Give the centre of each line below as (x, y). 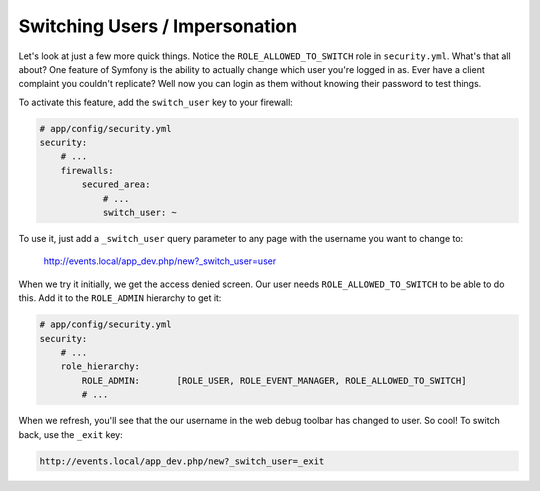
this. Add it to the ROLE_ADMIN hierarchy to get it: (120, 298)
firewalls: (87, 170)
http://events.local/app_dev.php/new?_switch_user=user (160, 261)
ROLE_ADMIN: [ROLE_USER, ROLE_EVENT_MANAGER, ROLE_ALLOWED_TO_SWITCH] (274, 380)
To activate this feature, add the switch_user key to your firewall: (156, 102)
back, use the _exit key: (71, 434)
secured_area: (116, 184)
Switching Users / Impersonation (158, 26)
